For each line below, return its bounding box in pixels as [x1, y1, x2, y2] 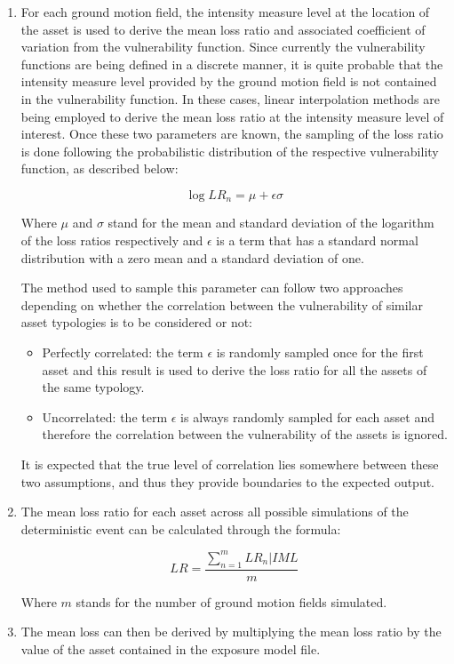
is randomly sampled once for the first [216, 342, 424, 361]
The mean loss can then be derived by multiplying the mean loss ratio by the [20, 622, 442, 641]
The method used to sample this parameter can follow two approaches [20, 278, 403, 297]
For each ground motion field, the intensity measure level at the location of [20, 3, 430, 20]
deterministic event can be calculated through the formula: [20, 519, 341, 538]
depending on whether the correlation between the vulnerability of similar [20, 295, 423, 314]
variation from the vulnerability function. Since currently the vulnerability [20, 37, 426, 56]
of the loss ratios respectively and [20, 230, 203, 249]
